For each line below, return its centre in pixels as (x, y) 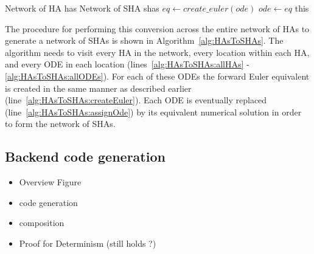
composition (42, 223)
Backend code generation (85, 156)
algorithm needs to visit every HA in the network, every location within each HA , (157, 52)
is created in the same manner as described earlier (98, 88)
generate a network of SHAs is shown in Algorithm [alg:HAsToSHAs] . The (144, 40)
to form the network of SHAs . (60, 124)
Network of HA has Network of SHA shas (82, 8)
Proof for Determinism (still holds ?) (88, 243)
